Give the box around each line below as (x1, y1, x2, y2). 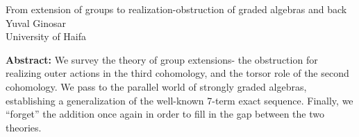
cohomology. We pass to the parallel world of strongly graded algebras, (6, 79, 307, 93)
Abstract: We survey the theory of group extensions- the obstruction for (6, 52, 318, 66)
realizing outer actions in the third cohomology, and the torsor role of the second (6, 66, 349, 80)
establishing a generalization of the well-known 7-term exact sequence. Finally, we (6, 93, 353, 107)
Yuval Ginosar (6, 15, 66, 30)
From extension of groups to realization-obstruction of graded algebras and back (6, 2, 347, 16)
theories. (6, 120, 42, 134)
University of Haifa (6, 29, 87, 44)
